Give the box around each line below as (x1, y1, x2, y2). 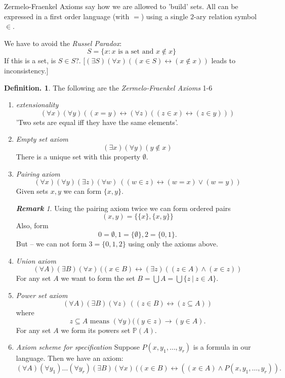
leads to (211, 55, 236, 66)
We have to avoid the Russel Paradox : (4, 37, 122, 48)
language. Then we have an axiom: (16, 353, 124, 363)
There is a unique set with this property (16, 151, 141, 161)
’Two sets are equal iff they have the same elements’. (16, 116, 178, 127)
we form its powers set (61, 324, 131, 335)
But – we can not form (16, 238, 87, 248)
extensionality (16, 99, 59, 110)
